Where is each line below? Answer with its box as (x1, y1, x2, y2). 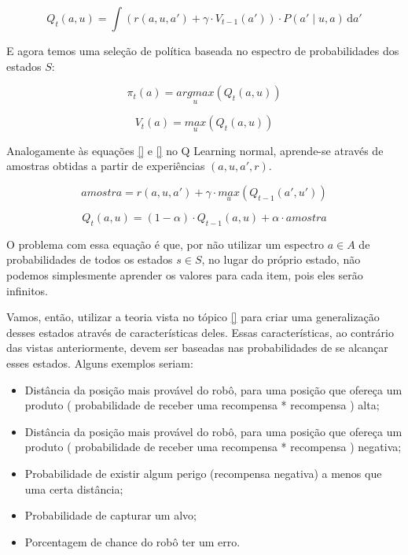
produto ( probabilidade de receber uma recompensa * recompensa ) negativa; (24, 438, 402, 455)
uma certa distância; (24, 480, 123, 497)
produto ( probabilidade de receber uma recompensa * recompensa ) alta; (24, 397, 380, 413)
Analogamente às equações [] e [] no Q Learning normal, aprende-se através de (6, 142, 384, 158)
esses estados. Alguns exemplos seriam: (6, 354, 193, 371)
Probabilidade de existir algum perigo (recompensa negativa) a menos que (24, 464, 382, 481)
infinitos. (6, 282, 48, 298)
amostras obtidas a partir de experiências (6, 157, 205, 174)
